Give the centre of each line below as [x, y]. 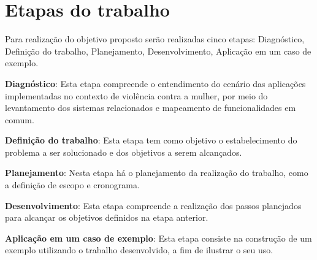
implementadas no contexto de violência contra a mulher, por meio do [136, 95]
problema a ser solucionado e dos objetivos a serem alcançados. [124, 152]
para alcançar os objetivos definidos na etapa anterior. [107, 217]
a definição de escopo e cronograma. [72, 185]
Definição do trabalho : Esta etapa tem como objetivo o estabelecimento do [151, 140]
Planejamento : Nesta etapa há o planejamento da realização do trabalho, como [157, 173]
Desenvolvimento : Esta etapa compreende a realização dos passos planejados [153, 205]
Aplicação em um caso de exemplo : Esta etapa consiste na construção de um [158, 238]
